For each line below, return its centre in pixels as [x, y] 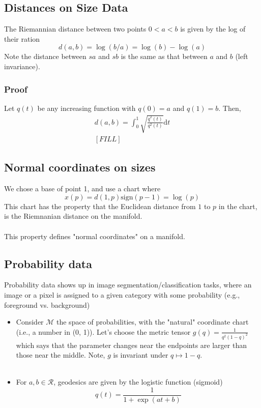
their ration [22, 38]
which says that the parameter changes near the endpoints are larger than [131, 345]
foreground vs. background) [47, 304]
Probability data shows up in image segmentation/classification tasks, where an [128, 285]
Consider [30, 322]
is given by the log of [213, 29]
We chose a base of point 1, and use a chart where [82, 188]
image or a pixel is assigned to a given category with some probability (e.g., [122, 294]
